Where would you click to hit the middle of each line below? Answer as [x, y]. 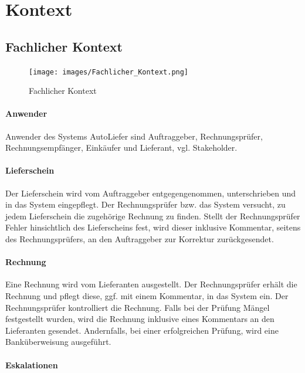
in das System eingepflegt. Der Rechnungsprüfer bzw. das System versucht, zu [145, 204]
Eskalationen [32, 364]
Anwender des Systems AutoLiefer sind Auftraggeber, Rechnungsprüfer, [134, 136]
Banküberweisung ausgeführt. [58, 342]
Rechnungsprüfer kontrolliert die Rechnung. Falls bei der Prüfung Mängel [138, 307]
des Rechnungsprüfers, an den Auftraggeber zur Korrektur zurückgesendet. [140, 238]
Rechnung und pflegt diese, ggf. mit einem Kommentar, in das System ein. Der [147, 295]
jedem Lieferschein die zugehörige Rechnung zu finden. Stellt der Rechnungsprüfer [153, 216]
